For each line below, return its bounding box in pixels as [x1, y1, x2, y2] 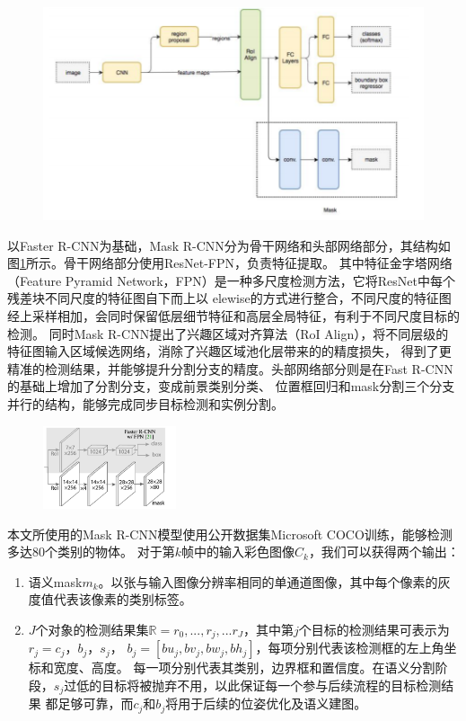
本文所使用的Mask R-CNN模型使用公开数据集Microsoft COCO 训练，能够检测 [7, 524, 453, 543]
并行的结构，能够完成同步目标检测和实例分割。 [7, 394, 284, 413]
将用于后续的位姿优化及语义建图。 [165, 694, 367, 713]
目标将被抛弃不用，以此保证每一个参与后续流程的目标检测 [101, 675, 442, 694]
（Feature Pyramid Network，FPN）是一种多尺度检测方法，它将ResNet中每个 [7, 271, 455, 289]
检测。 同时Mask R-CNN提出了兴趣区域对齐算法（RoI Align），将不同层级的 [7, 324, 449, 343]
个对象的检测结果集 [35, 619, 149, 638]
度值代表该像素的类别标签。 [28, 590, 192, 609]
